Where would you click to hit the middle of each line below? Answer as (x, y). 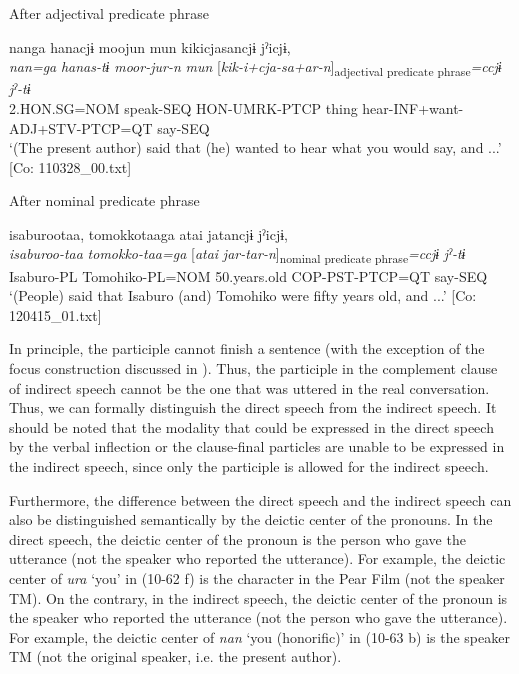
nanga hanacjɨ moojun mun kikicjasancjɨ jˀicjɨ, (150, 46)
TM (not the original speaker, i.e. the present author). (175, 656)
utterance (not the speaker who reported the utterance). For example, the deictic (257, 558)
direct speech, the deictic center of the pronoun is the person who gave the (237, 538)
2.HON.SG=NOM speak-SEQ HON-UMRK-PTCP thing (183, 107)
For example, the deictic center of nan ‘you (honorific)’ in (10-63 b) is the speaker (259, 636)
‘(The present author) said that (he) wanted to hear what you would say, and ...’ (255, 147)
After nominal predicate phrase (104, 200)
